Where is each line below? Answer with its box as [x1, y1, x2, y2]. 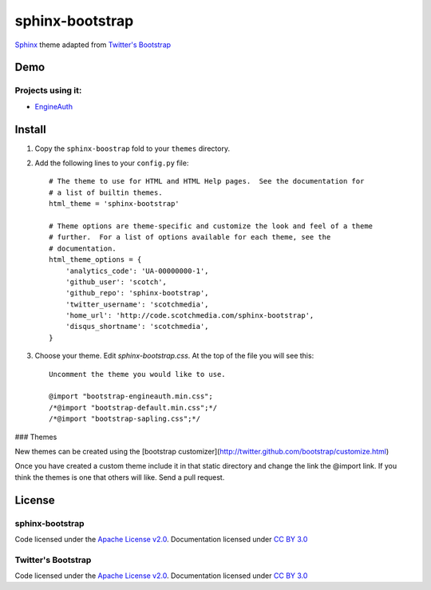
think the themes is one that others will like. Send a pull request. [14, 472, 225, 482]
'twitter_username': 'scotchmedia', [65, 299, 209, 309]
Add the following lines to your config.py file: [34, 158, 189, 168]
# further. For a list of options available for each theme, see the [49, 232, 331, 242]
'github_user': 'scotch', [65, 277, 168, 287]
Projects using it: [14, 85, 82, 96]
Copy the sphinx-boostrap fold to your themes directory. [34, 144, 231, 153]
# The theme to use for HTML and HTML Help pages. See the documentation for [49, 176, 365, 186]
